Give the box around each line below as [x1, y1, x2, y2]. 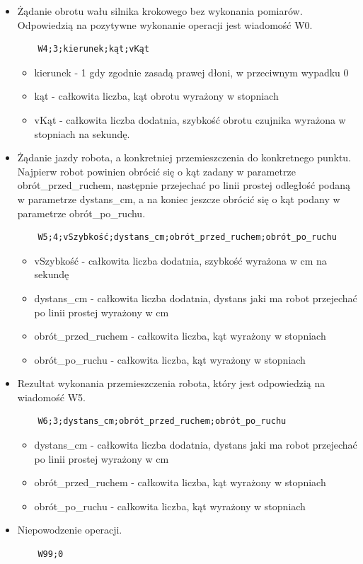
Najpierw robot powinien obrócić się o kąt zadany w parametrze [17, 163, 296, 178]
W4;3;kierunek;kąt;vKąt [38, 44, 149, 54]
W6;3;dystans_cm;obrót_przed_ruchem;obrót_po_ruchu [38, 416, 287, 427]
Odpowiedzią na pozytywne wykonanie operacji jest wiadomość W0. [17, 17, 313, 32]
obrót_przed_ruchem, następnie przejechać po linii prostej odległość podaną [17, 178, 351, 192]
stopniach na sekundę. [34, 126, 130, 141]
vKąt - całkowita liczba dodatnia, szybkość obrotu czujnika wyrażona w [34, 112, 346, 127]
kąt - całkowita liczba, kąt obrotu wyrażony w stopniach [34, 88, 279, 103]
